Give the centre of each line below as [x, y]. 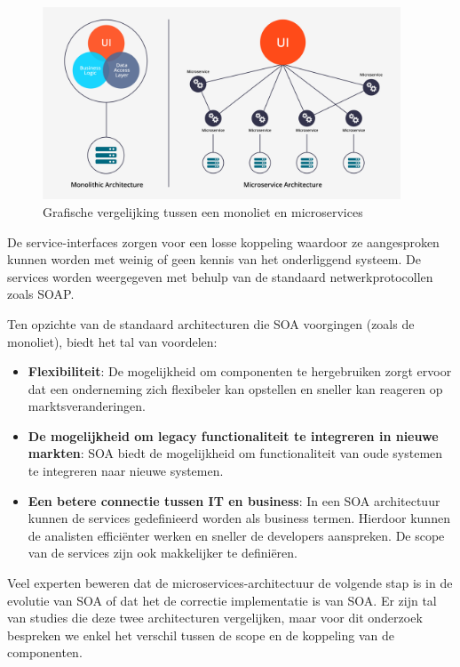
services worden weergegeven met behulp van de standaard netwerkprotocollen [220, 276]
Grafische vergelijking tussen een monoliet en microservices [203, 211]
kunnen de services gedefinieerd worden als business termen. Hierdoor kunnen [239, 518]
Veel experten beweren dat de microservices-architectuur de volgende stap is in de [230, 583]
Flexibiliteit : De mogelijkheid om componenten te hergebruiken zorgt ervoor [240, 371]
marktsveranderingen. [87, 406]
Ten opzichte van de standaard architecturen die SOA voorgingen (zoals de [211, 323]
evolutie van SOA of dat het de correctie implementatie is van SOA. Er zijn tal [222, 600]
